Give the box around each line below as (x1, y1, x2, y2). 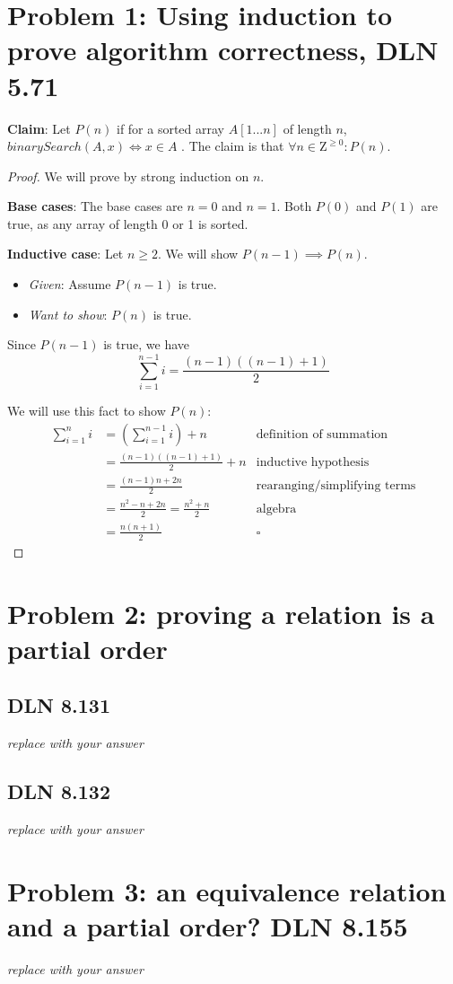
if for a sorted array (116, 119, 225, 137)
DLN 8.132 (7, 778, 110, 805)
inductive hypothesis (256, 455, 370, 469)
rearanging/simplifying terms (256, 479, 416, 493)
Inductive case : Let (7, 244, 124, 263)
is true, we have (103, 335, 189, 354)
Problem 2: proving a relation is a (7, 594, 435, 631)
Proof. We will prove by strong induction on (7, 166, 249, 185)
